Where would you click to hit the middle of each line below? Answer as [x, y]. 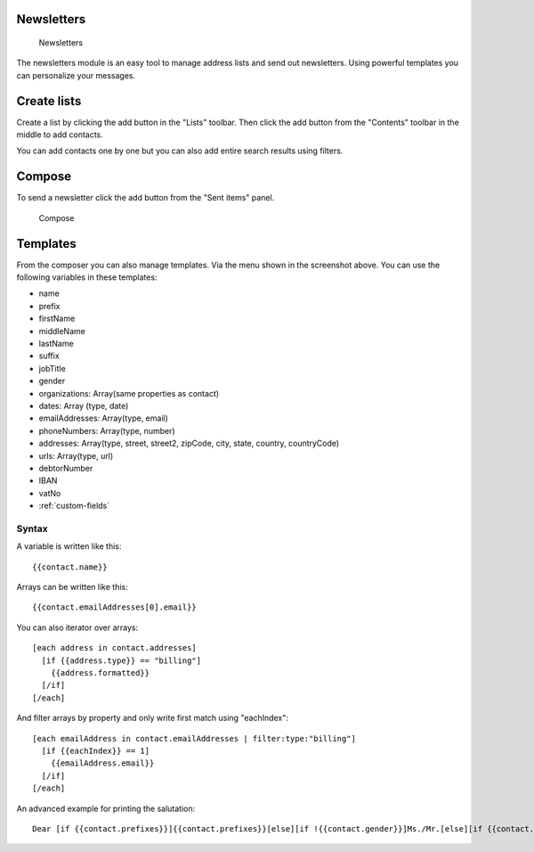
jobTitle [52, 368]
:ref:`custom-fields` [74, 506]
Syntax [32, 528]
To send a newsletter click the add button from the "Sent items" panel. [146, 198]
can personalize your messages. [76, 75]
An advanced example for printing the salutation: [106, 808]
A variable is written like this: [69, 546]
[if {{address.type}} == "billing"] [121, 660]
